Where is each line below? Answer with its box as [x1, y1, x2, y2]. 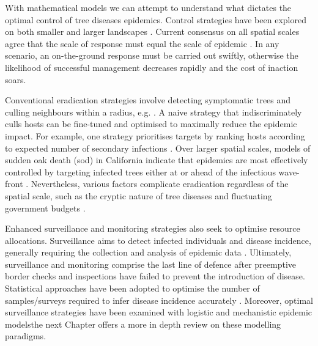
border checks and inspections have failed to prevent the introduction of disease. [5, 270, 305, 282]
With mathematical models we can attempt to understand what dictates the [5, 1, 292, 13]
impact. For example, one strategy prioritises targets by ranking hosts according [5, 129, 305, 142]
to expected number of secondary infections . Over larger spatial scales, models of [5, 141, 311, 154]
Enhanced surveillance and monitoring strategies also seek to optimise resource [5, 222, 300, 235]
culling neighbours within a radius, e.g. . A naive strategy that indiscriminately [5, 105, 302, 118]
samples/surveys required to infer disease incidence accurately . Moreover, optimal [5, 293, 313, 306]
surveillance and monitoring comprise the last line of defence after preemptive [5, 257, 297, 270]
